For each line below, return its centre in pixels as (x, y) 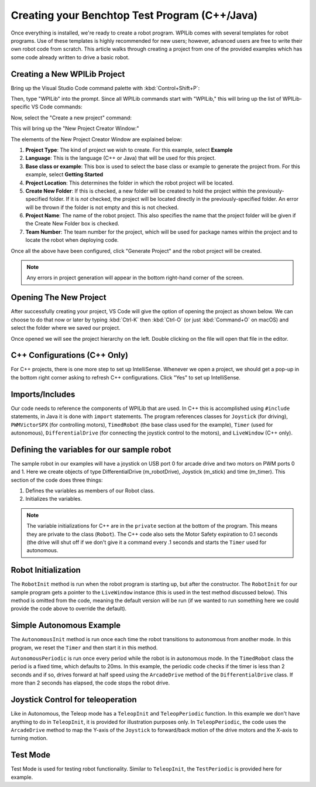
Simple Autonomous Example (66, 626)
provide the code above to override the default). (69, 608)
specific (20, 107)
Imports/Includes (43, 394)
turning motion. (29, 738)
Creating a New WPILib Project (68, 74)
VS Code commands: (57, 107)
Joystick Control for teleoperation (74, 700)
